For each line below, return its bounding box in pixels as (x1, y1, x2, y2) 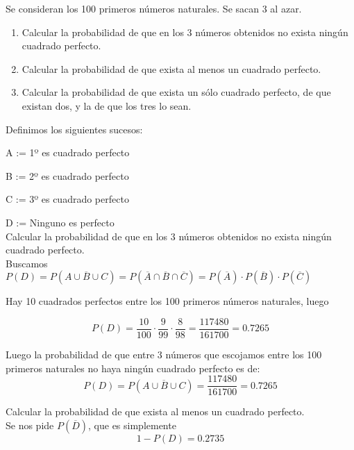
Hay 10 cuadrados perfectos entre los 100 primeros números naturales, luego (6, 294, 329, 308)
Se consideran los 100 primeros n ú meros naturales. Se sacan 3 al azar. (6, 1, 302, 15)
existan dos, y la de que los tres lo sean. (22, 98, 192, 112)
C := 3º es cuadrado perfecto (6, 192, 129, 206)
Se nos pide (6, 417, 54, 432)
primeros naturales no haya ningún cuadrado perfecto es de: (6, 360, 260, 375)
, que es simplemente (88, 417, 176, 432)
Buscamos (6, 256, 48, 270)
